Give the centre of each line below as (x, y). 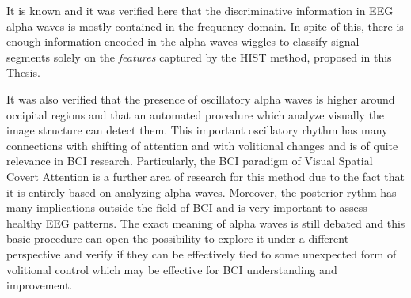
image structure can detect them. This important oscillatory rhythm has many (197, 130)
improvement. (40, 285)
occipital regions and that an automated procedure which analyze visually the (196, 114)
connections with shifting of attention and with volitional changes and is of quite (202, 145)
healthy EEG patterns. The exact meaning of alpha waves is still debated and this (206, 223)
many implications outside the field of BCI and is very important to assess (187, 207)
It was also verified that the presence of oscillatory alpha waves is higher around (201, 98)
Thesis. (23, 72)
